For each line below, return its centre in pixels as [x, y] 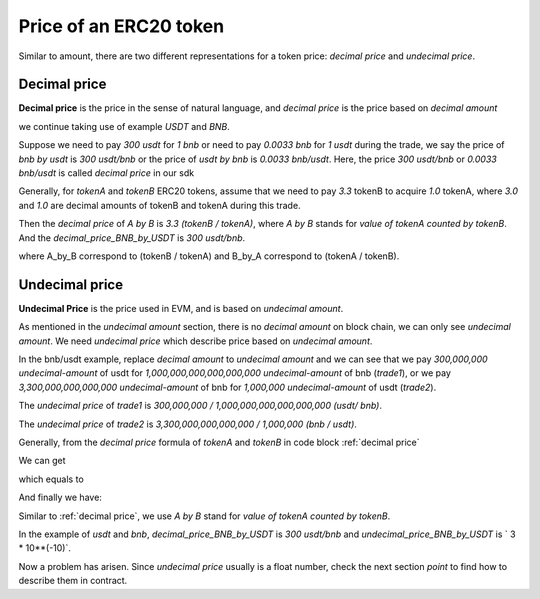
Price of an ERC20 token [121, 26]
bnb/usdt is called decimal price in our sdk [106, 173]
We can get [42, 461]
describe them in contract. [73, 581]
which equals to [51, 479]
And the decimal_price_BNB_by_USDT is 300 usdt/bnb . [132, 237]
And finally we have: [60, 497]
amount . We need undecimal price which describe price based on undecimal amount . [195, 341]
